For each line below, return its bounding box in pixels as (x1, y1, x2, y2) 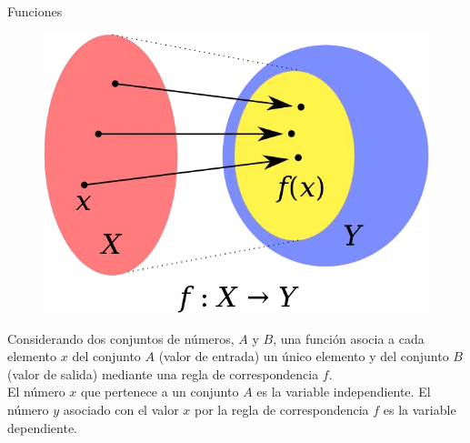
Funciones (7, 2, 63, 20)
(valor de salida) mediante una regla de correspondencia (7, 364, 319, 383)
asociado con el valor (63, 400, 179, 419)
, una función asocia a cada (273, 328, 425, 347)
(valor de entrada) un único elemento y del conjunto (158, 347, 449, 366)
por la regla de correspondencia (194, 400, 369, 419)
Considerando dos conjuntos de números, (7, 328, 235, 347)
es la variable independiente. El (256, 382, 431, 401)
